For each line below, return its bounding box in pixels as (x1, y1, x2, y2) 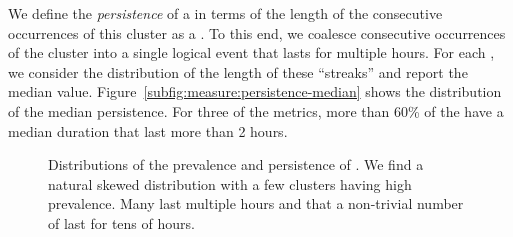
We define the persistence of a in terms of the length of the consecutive (8, 3, 443, 23)
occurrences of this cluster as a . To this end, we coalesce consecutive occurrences (8, 22, 506, 43)
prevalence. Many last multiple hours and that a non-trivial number (48, 193, 464, 214)
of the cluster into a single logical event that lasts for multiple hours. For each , (8, 42, 495, 63)
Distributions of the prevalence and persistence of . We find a (48, 154, 424, 175)
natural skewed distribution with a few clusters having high (48, 173, 412, 194)
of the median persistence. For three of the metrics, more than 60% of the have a (8, 100, 504, 121)
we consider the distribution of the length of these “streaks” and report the (8, 61, 468, 82)
